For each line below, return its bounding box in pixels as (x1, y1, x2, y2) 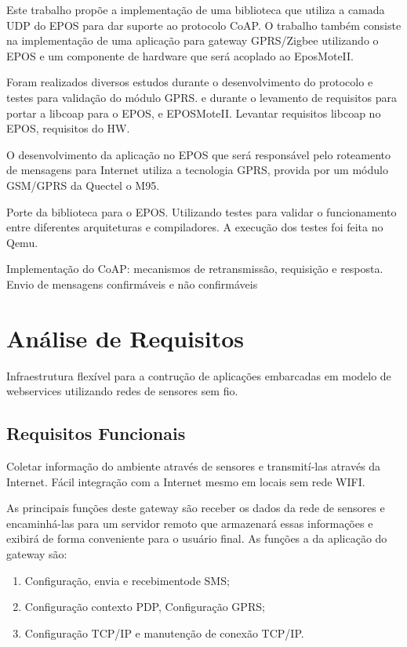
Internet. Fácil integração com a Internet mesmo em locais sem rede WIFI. (6, 473, 365, 489)
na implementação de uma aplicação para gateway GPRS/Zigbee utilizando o (6, 32, 379, 49)
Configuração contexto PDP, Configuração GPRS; (24, 598, 265, 615)
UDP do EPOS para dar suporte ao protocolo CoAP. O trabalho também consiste (6, 16, 402, 33)
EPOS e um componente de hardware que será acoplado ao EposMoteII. (6, 47, 354, 64)
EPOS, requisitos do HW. (6, 120, 130, 136)
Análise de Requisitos (6, 322, 245, 354)
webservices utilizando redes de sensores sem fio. (6, 383, 238, 399)
